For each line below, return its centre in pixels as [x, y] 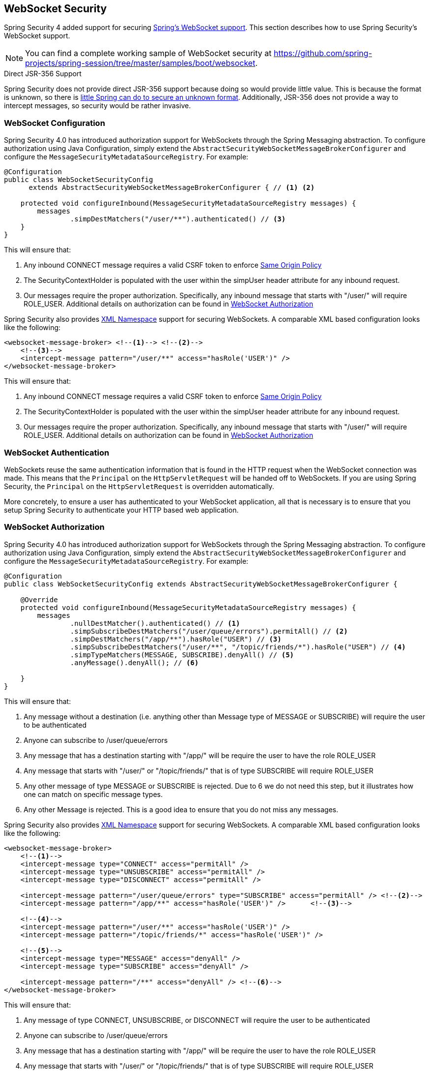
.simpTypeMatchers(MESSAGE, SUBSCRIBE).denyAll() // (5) [182, 655]
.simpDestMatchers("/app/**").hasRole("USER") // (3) [176, 639]
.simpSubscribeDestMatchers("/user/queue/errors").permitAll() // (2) [209, 631]
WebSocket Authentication [57, 452]
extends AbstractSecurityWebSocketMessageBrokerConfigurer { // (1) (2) [172, 188]
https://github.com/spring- [323, 53]
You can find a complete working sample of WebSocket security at [148, 53]
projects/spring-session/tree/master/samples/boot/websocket [140, 63]
